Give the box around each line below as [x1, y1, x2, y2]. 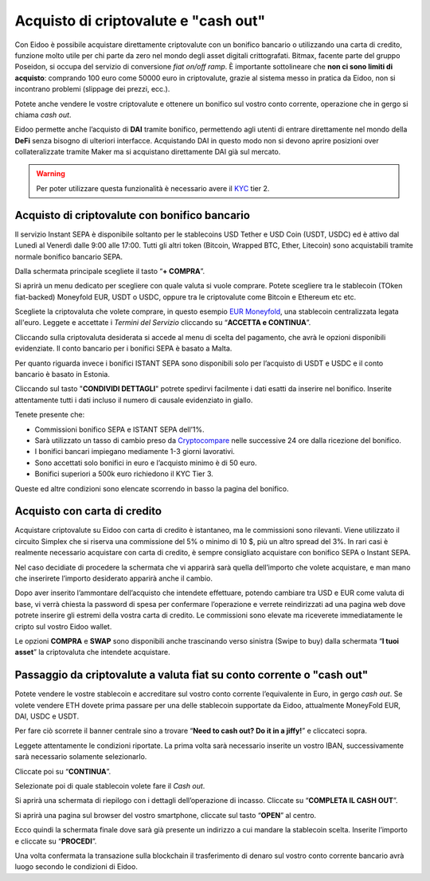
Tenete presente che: [14, 410, 85, 420]
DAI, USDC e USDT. [14, 711, 80, 721]
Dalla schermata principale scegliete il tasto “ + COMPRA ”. [14, 266, 205, 276]
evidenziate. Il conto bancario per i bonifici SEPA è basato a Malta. [14, 343, 233, 354]
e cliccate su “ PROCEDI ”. [14, 836, 97, 846]
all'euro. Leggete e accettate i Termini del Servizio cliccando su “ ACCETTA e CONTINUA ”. [14, 318, 311, 327]
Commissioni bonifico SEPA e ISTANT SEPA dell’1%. [34, 425, 205, 434]
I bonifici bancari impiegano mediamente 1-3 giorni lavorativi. [34, 447, 235, 456]
